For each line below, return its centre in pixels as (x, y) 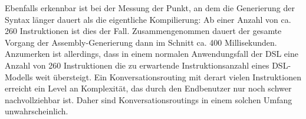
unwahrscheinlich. (37, 111)
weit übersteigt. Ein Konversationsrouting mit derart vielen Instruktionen (168, 76)
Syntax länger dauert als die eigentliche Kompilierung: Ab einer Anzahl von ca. (148, 19)
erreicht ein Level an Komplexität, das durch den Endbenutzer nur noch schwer (148, 88)
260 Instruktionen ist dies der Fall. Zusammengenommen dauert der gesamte (143, 31)
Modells (19, 76)
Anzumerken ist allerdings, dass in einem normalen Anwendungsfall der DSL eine (152, 54)
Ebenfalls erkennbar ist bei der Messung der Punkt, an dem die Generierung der (150, 8)
